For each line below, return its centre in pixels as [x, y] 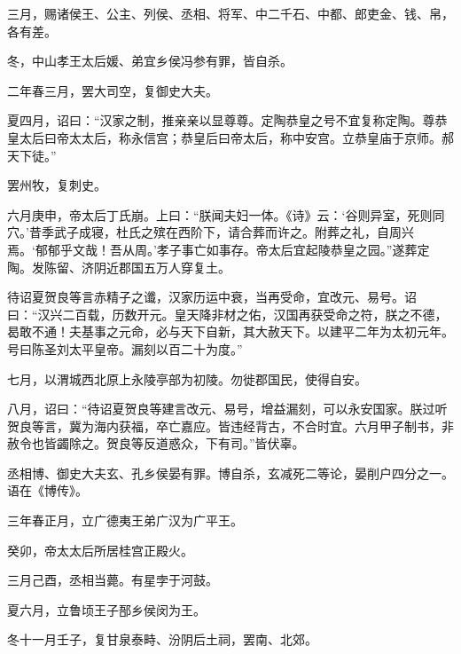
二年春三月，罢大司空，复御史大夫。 [113, 90]
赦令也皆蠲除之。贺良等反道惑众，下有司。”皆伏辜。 [156, 443]
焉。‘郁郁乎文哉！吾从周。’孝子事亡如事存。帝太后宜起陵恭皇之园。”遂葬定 [219, 249]
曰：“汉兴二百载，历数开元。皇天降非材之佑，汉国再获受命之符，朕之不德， [227, 314]
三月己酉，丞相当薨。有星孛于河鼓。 [113, 580]
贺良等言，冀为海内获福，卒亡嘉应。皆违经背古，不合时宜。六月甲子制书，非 [230, 425]
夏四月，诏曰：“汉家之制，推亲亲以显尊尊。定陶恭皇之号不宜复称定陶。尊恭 [227, 120]
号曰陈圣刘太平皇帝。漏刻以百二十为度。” [125, 348]
